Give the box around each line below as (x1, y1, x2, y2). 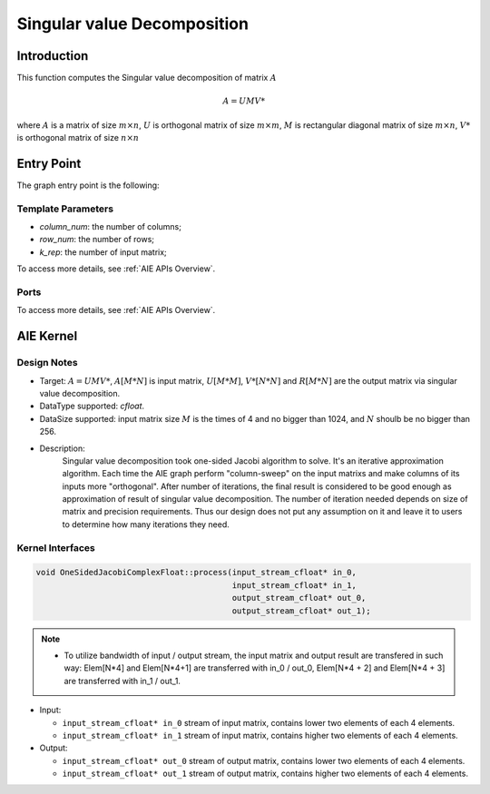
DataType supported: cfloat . (39, 400, 145, 412)
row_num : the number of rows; (39, 234, 154, 245)
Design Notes (16, 357, 78, 369)
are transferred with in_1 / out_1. (64, 675, 181, 686)
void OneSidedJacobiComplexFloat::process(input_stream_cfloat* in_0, (35, 567, 358, 578)
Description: (39, 443, 85, 454)
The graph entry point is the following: (16, 180, 160, 191)
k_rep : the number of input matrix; (39, 246, 167, 258)
